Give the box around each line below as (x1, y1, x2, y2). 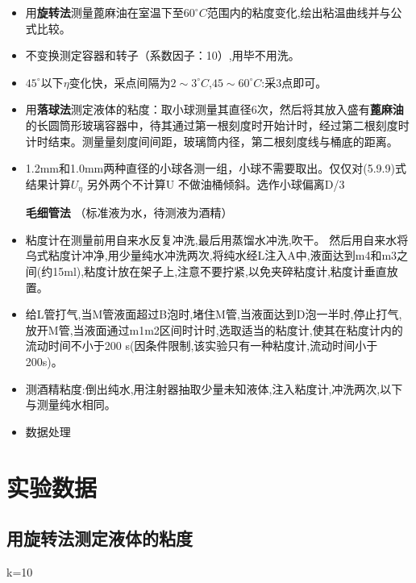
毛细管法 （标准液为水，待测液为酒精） (25, 204, 233, 221)
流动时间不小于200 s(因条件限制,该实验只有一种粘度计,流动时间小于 (25, 337, 378, 354)
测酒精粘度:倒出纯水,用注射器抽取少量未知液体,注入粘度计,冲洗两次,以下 (25, 380, 403, 397)
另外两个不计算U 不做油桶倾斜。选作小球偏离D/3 (86, 175, 345, 192)
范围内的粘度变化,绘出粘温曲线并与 (206, 4, 391, 20)
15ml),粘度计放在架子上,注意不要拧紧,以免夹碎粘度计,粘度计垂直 (52, 262, 387, 279)
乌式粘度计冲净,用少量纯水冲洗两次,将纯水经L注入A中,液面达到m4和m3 (25, 247, 397, 264)
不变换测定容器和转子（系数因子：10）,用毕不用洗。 (25, 47, 300, 64)
